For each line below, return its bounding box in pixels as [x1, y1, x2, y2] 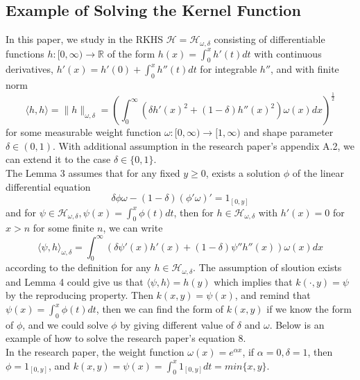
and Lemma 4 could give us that [6, 274, 144, 288]
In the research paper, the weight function [6, 345, 185, 359]
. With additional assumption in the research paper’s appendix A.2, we [53, 138, 354, 153]
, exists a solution [205, 165, 281, 180]
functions [6, 46, 44, 60]
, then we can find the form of [96, 302, 224, 316]
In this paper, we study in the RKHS [6, 32, 164, 46]
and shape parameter [243, 125, 334, 139]
